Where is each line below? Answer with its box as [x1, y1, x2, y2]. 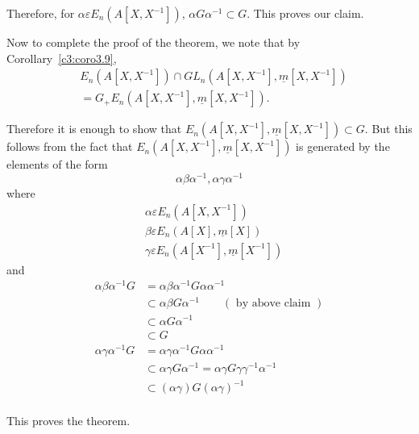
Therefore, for [6, 5, 75, 21]
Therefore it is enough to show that [6, 120, 182, 137]
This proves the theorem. [6, 412, 131, 429]
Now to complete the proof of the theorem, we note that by [6, 34, 301, 50]
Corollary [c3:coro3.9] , [6, 49, 117, 66]
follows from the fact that [6, 138, 133, 155]
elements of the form [6, 156, 108, 173]
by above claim [235, 298, 311, 310]
